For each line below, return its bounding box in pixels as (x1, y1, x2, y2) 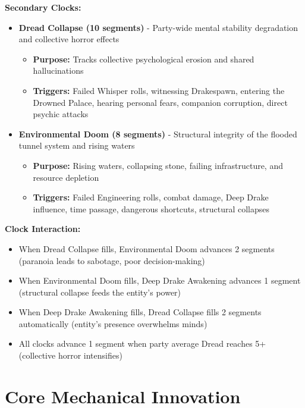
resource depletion (33, 171, 99, 183)
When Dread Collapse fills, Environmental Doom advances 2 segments (18, 242, 275, 255)
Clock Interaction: (5, 222, 81, 235)
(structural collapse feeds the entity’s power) (18, 285, 181, 298)
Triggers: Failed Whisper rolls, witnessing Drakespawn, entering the (33, 84, 285, 96)
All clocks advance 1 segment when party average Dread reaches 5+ (18, 337, 266, 350)
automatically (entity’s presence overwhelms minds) (18, 317, 207, 329)
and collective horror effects (18, 33, 120, 45)
